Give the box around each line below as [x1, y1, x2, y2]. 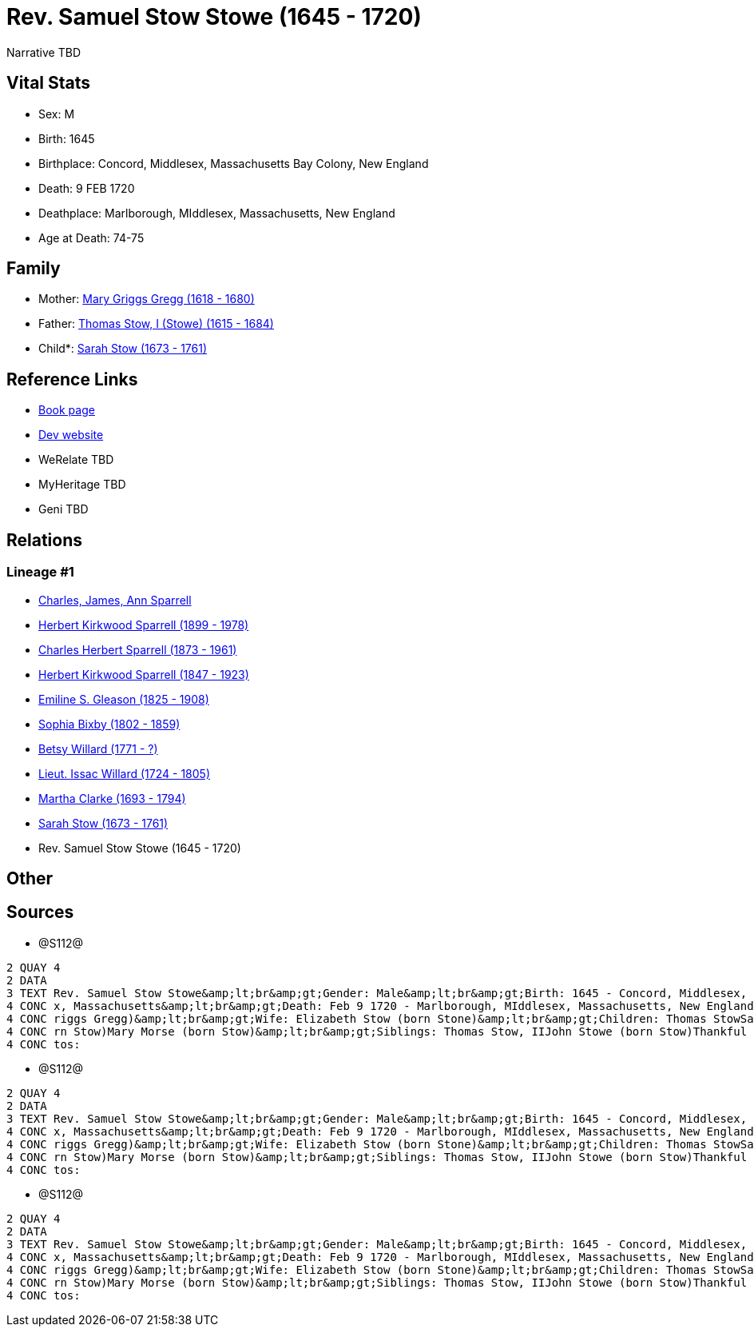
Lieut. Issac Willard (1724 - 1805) [38, 766, 211, 780]
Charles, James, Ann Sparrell [38, 593, 192, 607]
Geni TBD [38, 502, 89, 517]
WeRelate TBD [38, 453, 114, 467]
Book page [38, 403, 95, 417]
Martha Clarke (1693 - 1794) [38, 791, 186, 805]
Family [6, 258, 61, 279]
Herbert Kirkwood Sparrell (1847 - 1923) [38, 667, 249, 681]
